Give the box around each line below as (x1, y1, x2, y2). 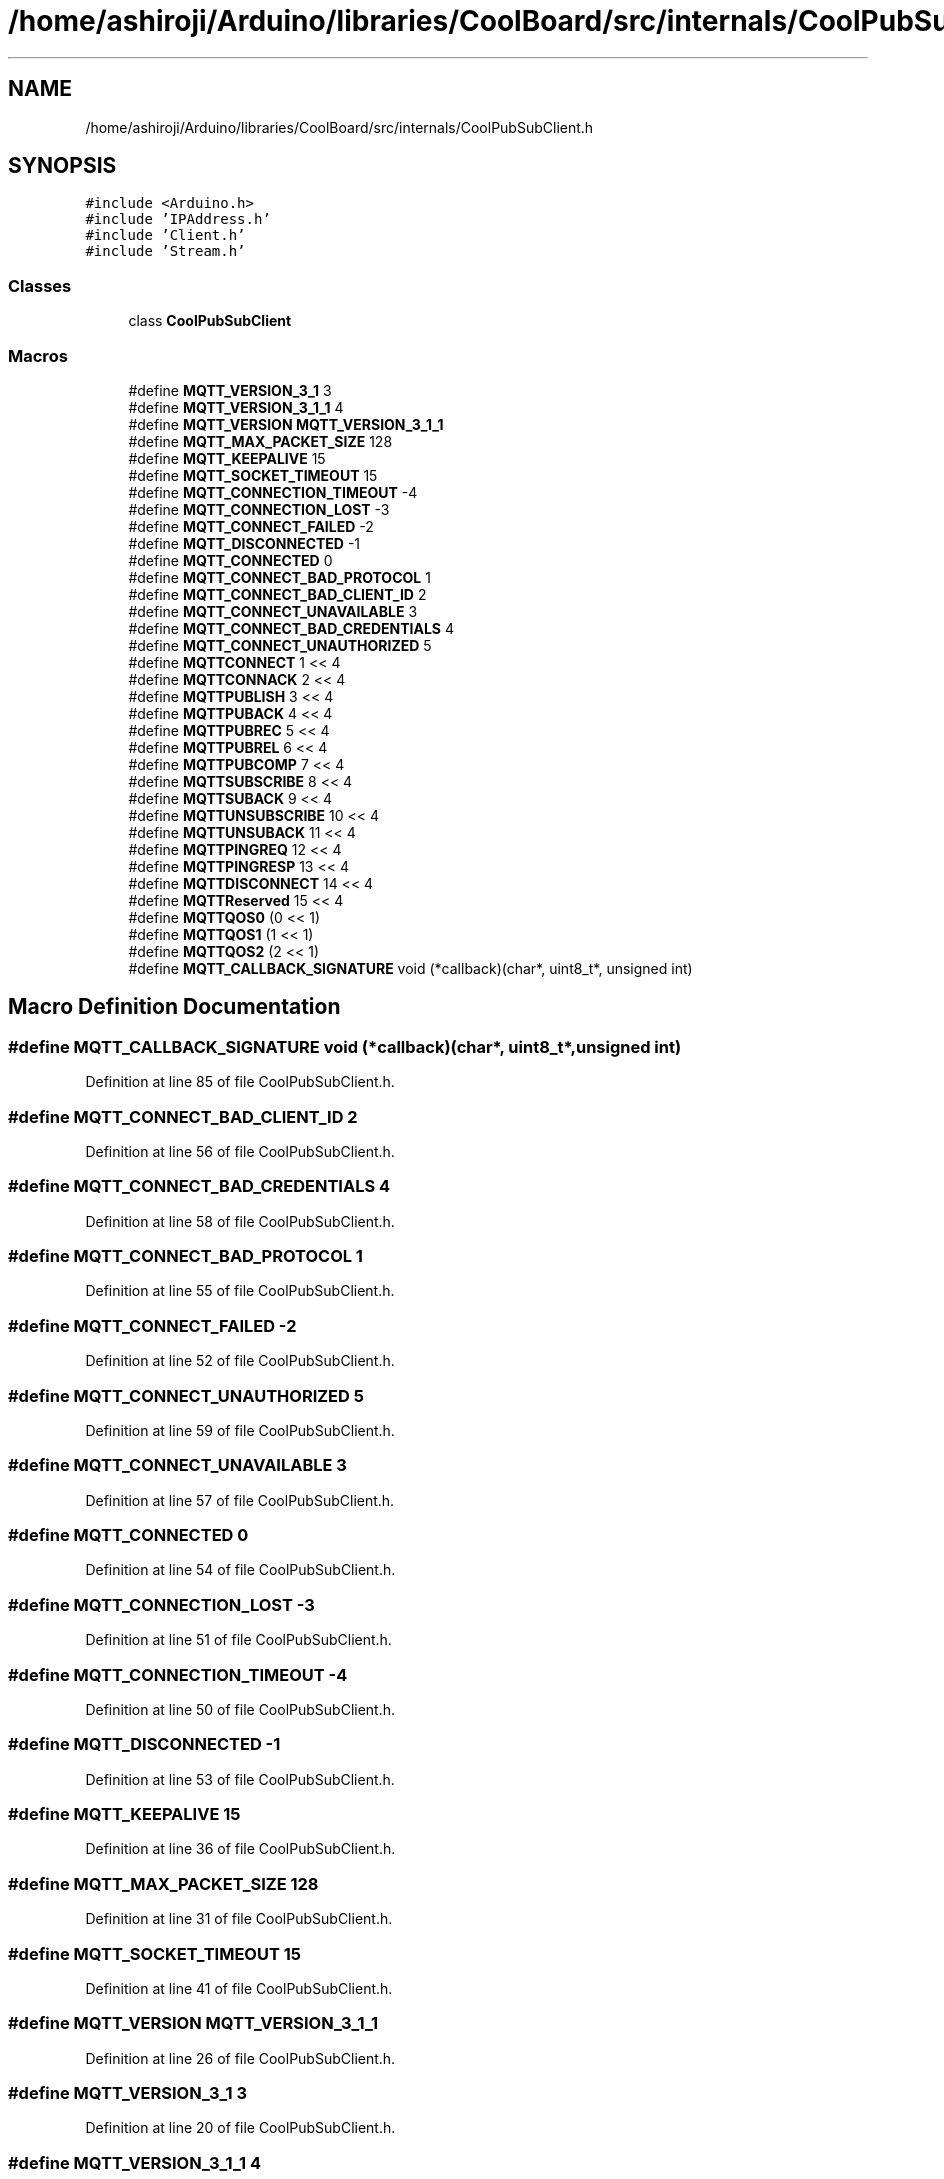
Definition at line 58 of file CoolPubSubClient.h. (85, 1212, 395, 1230)
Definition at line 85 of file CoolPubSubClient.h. (85, 1073, 395, 1091)
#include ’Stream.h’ (85, 243, 246, 260)
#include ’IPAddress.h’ (85, 211, 271, 228)
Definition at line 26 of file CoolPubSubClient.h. (85, 2049, 396, 2067)
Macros (8, 345, 68, 366)
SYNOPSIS (8, 153, 117, 179)
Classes (8, 275, 72, 296)
